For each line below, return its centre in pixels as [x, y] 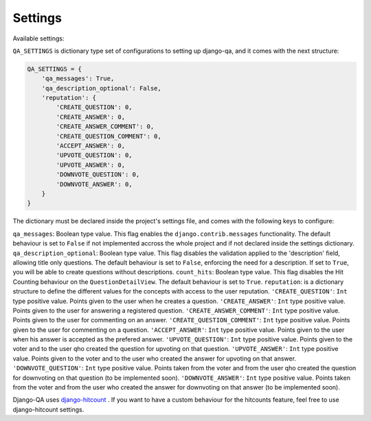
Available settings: [38, 38]
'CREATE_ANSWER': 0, [91, 117]
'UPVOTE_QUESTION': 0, [94, 155]
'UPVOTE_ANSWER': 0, [91, 165]
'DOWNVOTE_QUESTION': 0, [98, 175]
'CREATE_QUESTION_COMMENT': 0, [109, 136]
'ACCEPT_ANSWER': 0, [91, 146]
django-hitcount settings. [48, 409]
